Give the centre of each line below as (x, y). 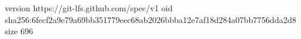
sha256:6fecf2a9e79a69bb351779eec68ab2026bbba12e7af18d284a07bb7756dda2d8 (150, 19)
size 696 (19, 31)
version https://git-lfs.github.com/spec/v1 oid (89, 8)
